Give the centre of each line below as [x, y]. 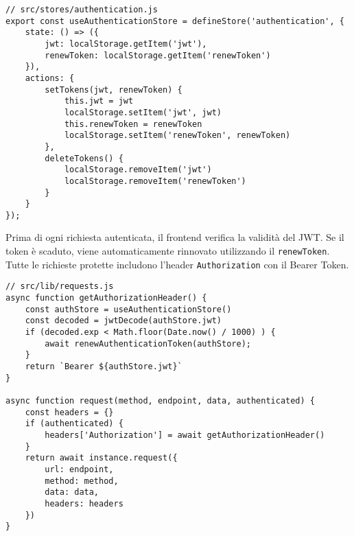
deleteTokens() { [84, 158]
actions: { [50, 78]
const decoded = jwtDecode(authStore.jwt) [123, 321]
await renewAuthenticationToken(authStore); [148, 343]
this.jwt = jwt [99, 101]
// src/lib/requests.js [60, 287]
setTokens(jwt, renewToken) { [114, 90]
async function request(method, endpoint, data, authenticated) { [161, 400]
